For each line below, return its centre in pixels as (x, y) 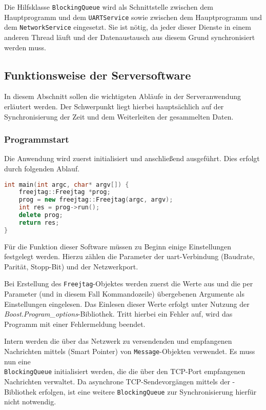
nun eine (17, 361)
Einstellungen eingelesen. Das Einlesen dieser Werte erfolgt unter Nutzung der (127, 304)
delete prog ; (41, 215)
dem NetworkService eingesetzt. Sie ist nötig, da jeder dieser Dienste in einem (128, 27)
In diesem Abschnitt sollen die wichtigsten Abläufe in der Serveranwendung (123, 96)
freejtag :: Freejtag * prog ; (65, 192)
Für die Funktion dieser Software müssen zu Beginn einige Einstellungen (118, 246)
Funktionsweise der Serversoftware (98, 75)
